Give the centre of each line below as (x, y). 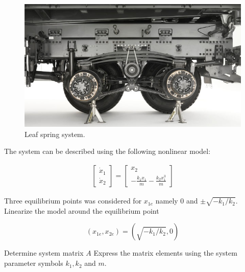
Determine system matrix (44, 253)
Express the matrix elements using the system (165, 253)
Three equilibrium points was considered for (73, 201)
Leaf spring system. (55, 134)
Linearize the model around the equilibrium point (82, 210)
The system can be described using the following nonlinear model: (107, 151)
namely (167, 201)
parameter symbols (34, 263)
